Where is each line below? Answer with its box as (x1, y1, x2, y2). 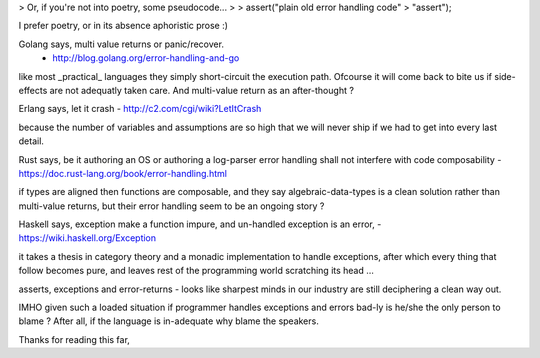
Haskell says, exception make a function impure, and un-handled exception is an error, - (18, 218, 382, 230)
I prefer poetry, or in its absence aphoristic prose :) (18, 20, 229, 32)
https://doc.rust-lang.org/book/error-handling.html (18, 167, 227, 179)
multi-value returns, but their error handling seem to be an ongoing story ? (18, 200, 325, 212)
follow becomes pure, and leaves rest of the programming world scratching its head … (18, 265, 375, 277)
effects (18, 84, 48, 96)
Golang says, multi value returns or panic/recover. (18, 38, 225, 50)
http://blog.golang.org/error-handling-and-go (52, 52, 240, 64)
